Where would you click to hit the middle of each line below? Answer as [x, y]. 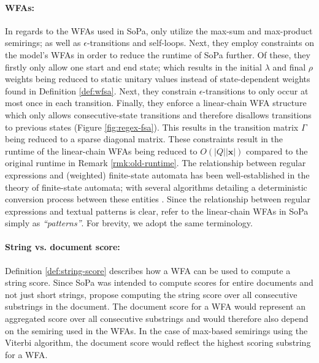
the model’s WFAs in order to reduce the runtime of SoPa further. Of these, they [158, 54]
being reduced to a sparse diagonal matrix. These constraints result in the [144, 139]
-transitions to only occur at [256, 90]
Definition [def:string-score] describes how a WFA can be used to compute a [148, 270]
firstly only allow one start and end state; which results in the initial [133, 67]
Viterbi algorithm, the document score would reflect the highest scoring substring [158, 342]
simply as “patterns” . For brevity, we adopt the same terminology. [129, 223]
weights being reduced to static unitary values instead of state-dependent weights [158, 79]
